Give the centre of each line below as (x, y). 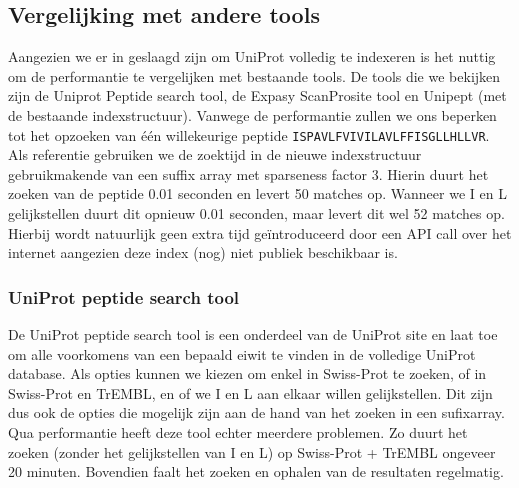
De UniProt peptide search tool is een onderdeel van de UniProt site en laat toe (253, 334)
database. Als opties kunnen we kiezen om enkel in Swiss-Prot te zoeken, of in (247, 373)
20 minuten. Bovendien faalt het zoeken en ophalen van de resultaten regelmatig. (256, 471)
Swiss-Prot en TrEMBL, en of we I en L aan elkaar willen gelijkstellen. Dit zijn (250, 392)
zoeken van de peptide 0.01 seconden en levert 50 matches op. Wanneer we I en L (257, 193)
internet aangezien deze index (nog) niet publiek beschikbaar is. (203, 252)
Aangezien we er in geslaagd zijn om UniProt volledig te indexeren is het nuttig (252, 56)
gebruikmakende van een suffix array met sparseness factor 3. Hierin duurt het (248, 173)
